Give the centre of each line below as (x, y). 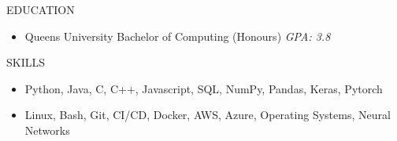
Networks (47, 130)
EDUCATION (41, 9)
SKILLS (26, 62)
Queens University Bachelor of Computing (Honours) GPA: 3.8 (178, 36)
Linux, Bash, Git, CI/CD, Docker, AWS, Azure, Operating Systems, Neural (208, 115)
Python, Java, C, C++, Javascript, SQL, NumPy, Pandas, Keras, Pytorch (204, 88)
